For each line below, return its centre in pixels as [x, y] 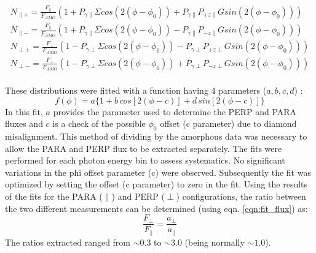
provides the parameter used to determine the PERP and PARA [175, 111]
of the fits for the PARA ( [54, 196]
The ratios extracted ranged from [68, 242]
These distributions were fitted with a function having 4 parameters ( [136, 90]
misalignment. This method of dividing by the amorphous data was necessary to [156, 136]
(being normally [215, 242]
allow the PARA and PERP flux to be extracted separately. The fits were [144, 148]
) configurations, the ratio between [241, 196]
